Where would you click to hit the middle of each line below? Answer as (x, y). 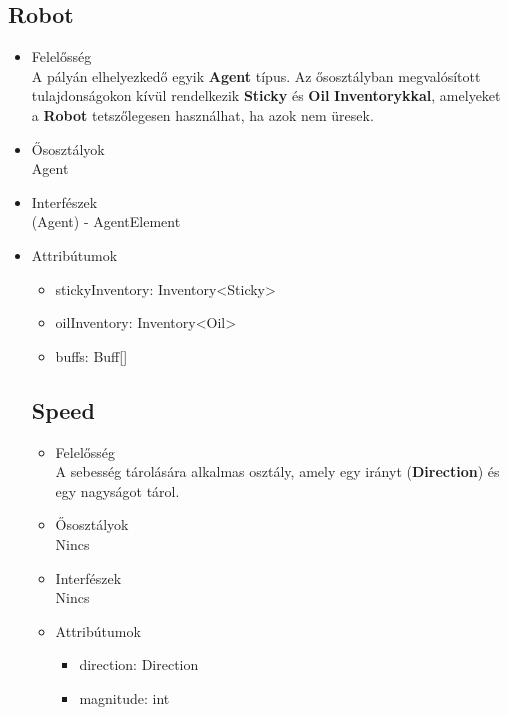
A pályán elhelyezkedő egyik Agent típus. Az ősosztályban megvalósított (256, 75)
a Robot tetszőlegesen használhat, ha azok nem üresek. (202, 114)
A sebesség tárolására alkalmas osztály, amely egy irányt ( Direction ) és (277, 471)
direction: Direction (139, 664)
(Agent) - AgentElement (106, 221)
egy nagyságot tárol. (117, 490)
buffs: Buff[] (91, 355)
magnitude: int (124, 697)
